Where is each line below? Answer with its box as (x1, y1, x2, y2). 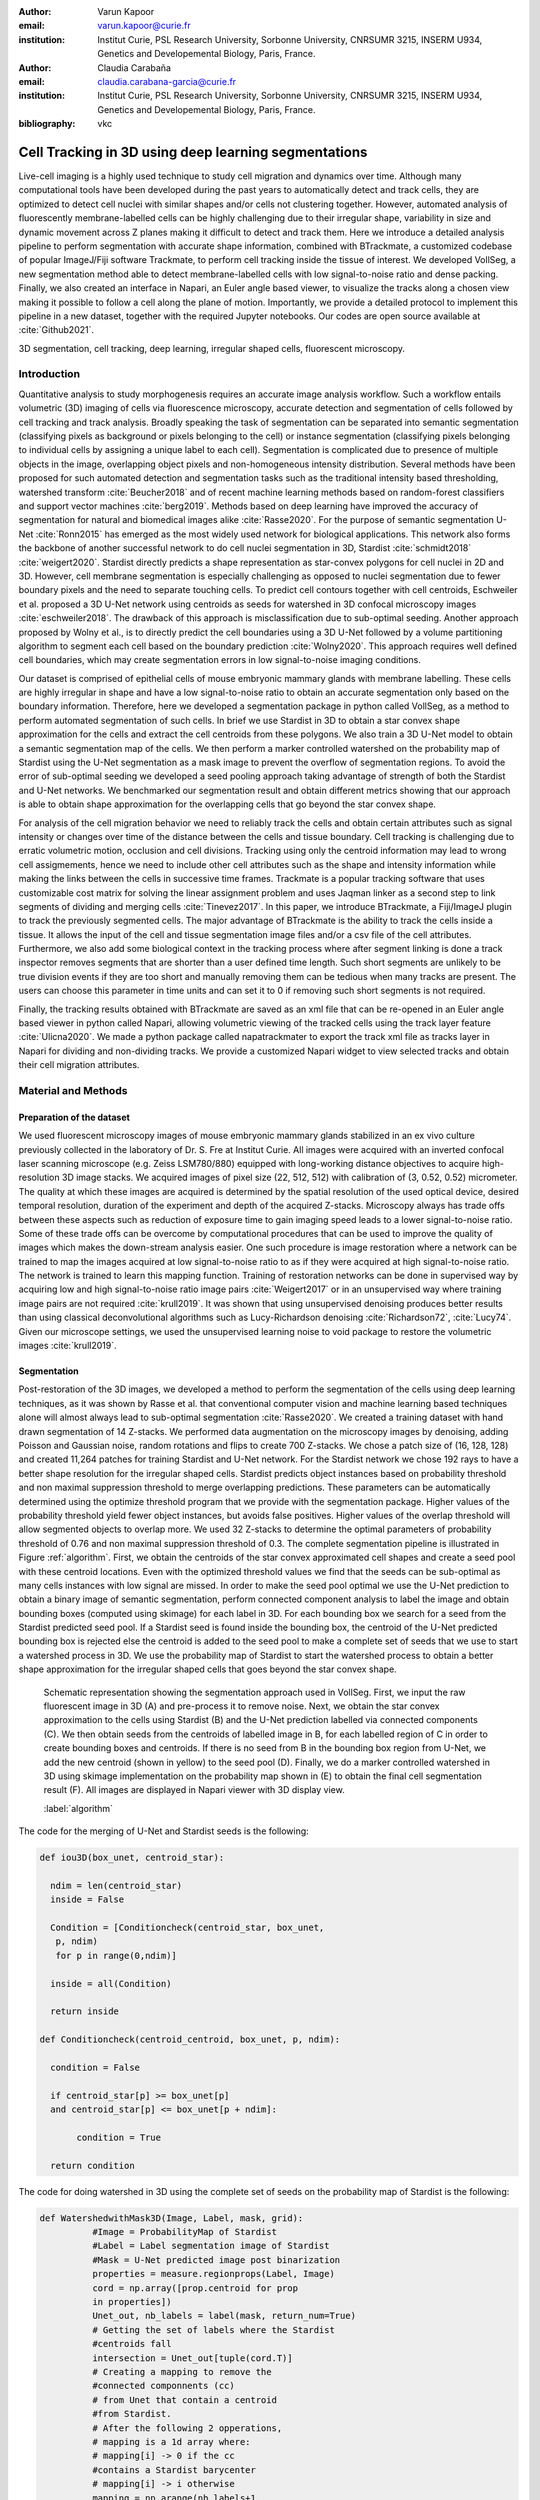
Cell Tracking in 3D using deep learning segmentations (18, 143, 368, 160)
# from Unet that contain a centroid (91, 2394, 277, 2405)
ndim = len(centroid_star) (50, 1880, 183, 1891)
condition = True (76, 2131, 162, 2143)
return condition (50, 2160, 135, 2171)
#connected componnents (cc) (91, 2380, 235, 2392)
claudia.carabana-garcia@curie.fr (97, 75, 237, 87)
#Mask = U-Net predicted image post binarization (91, 2254, 341, 2265)
